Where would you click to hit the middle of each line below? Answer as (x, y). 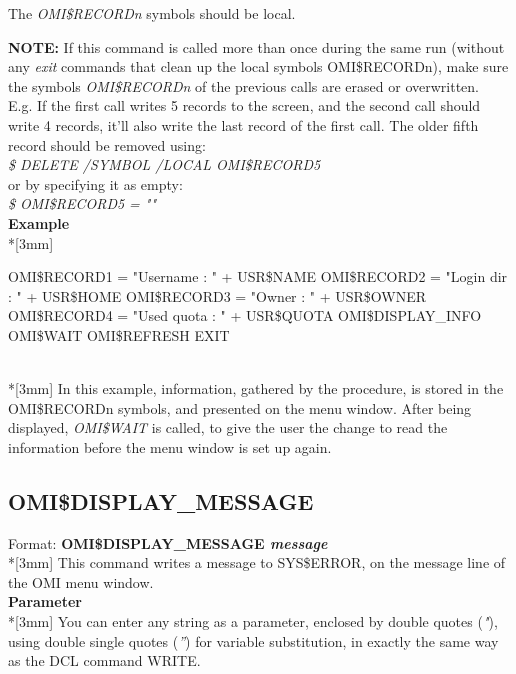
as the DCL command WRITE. (104, 660)
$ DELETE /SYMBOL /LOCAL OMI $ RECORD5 (164, 164)
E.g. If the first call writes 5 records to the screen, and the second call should (244, 105)
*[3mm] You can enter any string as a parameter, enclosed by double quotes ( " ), (253, 621)
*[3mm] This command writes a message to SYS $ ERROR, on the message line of (257, 562)
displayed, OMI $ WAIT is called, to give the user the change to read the (228, 427)
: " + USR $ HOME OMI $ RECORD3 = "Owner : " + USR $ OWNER (217, 295)
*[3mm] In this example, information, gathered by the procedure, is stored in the (256, 388)
